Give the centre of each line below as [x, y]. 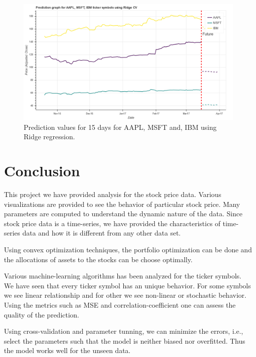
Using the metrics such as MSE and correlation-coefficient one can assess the [120, 305]
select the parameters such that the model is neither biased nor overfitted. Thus [125, 340]
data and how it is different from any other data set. [102, 233]
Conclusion [42, 171]
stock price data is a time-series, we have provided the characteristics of [112, 223]
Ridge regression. [49, 137]
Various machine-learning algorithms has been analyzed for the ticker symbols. [123, 276]
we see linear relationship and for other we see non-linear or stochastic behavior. [125, 295]
